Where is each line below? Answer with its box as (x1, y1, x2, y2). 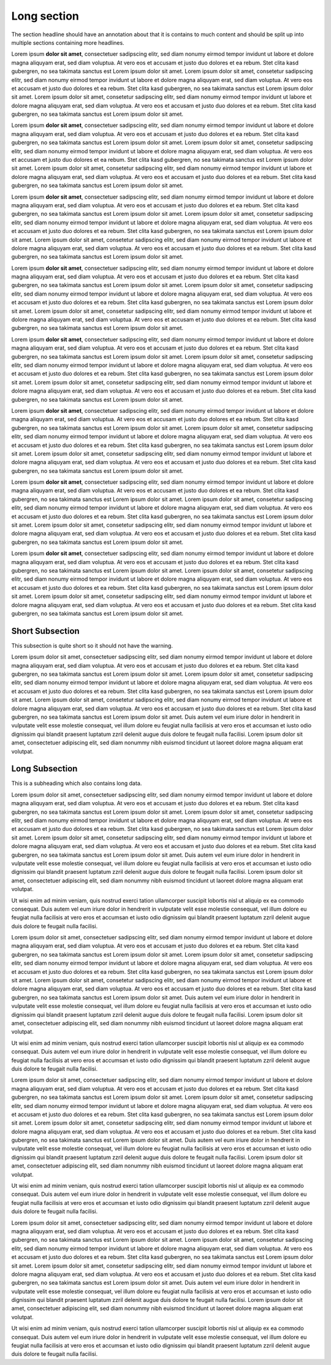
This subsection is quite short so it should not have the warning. (11, 641, 173, 649)
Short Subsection (11, 625, 80, 636)
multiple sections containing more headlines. (11, 39, 125, 46)
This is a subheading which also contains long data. (11, 779, 142, 787)
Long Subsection (11, 763, 78, 774)
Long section (11, 9, 80, 23)
